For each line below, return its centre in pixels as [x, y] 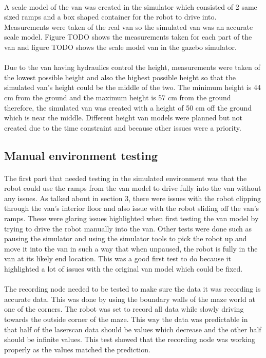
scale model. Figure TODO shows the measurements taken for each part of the [128, 37]
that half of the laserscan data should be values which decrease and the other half [133, 329]
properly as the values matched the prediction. [77, 349]
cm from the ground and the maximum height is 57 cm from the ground [118, 97]
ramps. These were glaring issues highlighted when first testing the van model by [131, 218]
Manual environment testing [81, 155]
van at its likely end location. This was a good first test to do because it [118, 258]
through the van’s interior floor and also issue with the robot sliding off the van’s [132, 208]
